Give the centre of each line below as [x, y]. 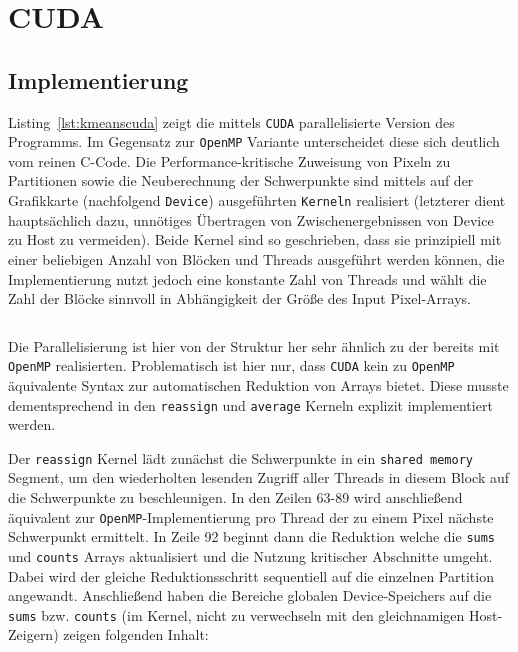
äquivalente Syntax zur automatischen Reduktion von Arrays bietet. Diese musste [258, 384]
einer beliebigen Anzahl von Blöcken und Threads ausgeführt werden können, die [256, 258]
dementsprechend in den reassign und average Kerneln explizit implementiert [250, 404]
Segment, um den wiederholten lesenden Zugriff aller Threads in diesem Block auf [259, 477]
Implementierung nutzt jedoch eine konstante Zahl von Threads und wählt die [247, 278]
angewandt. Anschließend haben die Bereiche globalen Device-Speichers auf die [250, 595]
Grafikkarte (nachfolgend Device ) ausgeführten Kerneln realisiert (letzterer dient [257, 200]
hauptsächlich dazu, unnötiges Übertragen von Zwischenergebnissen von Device [251, 219]
